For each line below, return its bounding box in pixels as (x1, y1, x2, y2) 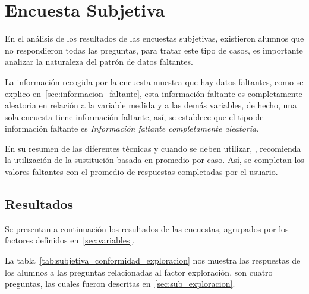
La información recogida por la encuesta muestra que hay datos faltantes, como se (5, 75, 304, 87)
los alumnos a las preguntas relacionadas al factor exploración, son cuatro (5, 265, 273, 278)
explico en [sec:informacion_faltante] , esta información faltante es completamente (5, 87, 302, 99)
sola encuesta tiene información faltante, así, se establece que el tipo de (5, 110, 264, 123)
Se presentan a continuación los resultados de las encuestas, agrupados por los (5, 222, 289, 234)
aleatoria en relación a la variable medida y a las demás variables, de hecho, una (5, 99, 297, 111)
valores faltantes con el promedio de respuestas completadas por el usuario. (5, 165, 278, 178)
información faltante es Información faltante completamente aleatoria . (5, 122, 259, 135)
